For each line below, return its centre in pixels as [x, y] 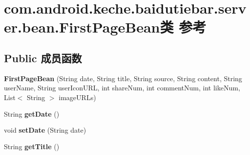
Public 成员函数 [43, 58]
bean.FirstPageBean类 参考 [114, 27]
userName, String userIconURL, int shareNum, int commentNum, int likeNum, [122, 88]
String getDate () [32, 113]
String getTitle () [32, 146]
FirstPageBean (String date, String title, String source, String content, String [123, 78]
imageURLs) [77, 97]
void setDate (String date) [45, 130]
